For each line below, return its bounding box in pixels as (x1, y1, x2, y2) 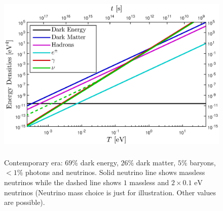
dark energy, (80, 157, 119, 167)
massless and (129, 177, 169, 188)
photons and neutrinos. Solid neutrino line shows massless (25, 167, 205, 178)
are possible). (4, 197, 45, 207)
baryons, (190, 157, 216, 167)
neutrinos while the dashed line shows (4, 177, 121, 188)
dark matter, (136, 157, 176, 167)
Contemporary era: (4, 157, 63, 167)
